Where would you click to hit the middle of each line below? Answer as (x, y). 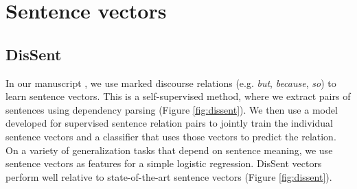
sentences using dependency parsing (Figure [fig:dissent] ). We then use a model (172, 109)
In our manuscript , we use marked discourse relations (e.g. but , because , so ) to (171, 83)
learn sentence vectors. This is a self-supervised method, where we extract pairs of (178, 96)
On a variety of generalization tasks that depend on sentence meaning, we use (169, 150)
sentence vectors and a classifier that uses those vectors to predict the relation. (171, 136)
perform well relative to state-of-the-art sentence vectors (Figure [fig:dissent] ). (169, 176)
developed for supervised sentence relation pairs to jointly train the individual (169, 123)
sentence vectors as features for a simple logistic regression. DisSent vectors (164, 163)
